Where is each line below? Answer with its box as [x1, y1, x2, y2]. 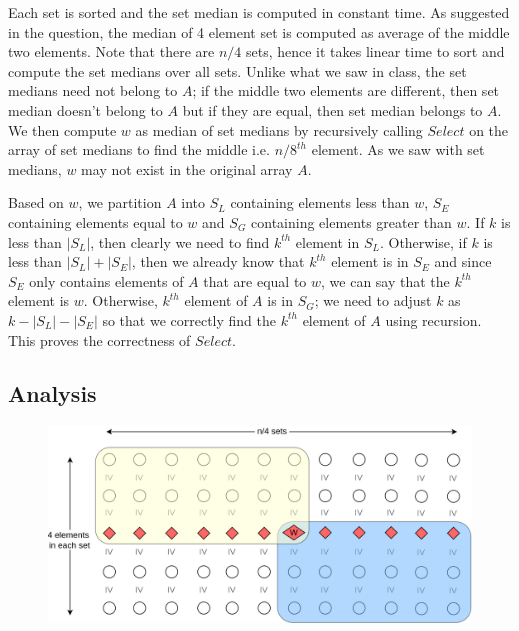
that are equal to [203, 270, 307, 291]
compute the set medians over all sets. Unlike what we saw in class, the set [8, 60, 467, 81]
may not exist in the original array [81, 158, 293, 179]
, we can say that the [321, 270, 450, 291]
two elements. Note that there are [8, 41, 215, 62]
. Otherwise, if [379, 231, 467, 252]
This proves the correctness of [8, 329, 191, 350]
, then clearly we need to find [90, 231, 270, 252]
